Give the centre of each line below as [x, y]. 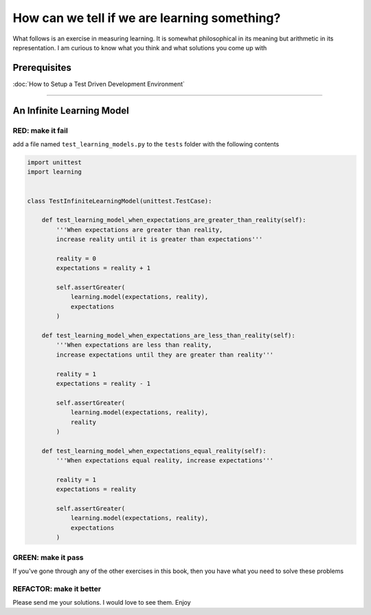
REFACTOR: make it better [57, 589]
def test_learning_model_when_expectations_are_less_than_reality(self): [168, 336]
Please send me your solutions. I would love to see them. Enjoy [102, 603]
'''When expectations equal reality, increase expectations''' [165, 461]
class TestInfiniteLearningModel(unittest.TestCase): [120, 201]
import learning [55, 172]
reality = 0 [76, 258]
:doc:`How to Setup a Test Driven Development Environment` [99, 84]
